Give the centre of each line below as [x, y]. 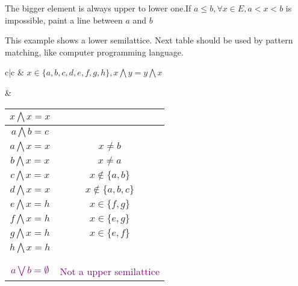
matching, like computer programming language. [94, 52]
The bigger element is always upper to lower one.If [98, 8]
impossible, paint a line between [64, 20]
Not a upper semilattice [110, 271]
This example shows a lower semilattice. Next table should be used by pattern [149, 40]
